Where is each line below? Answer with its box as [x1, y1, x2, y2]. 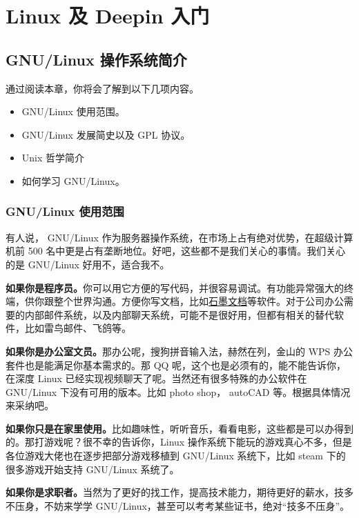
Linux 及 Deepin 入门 [6, 1, 210, 30]
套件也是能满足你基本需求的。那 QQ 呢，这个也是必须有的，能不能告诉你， [6, 357, 347, 372]
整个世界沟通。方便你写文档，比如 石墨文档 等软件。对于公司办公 [53, 294, 344, 308]
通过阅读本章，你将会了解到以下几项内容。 [6, 81, 199, 95]
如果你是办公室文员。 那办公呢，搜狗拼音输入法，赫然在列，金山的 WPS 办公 [6, 343, 353, 358]
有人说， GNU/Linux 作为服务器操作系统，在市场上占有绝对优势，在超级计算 [6, 230, 353, 244]
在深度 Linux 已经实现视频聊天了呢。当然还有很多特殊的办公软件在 [6, 371, 307, 386]
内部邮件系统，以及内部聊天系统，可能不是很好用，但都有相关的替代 [24, 307, 334, 321]
